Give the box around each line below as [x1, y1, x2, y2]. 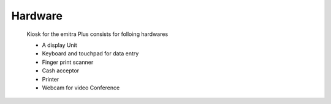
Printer [42, 75, 59, 83]
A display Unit [42, 41, 78, 49]
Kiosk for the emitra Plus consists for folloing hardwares [26, 30, 169, 38]
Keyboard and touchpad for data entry [42, 50, 139, 57]
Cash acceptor [42, 67, 80, 74]
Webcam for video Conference [42, 84, 120, 91]
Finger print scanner [42, 58, 94, 66]
